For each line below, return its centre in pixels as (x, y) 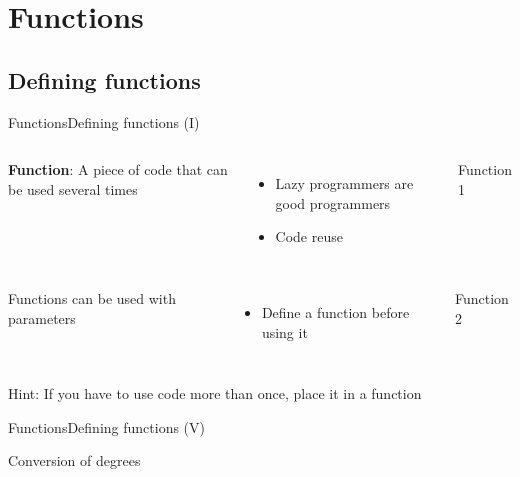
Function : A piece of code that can (118, 169)
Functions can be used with (92, 297)
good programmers (333, 202)
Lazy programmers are (344, 183)
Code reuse (309, 236)
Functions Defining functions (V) (106, 426)
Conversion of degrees (74, 460)
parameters (42, 317)
